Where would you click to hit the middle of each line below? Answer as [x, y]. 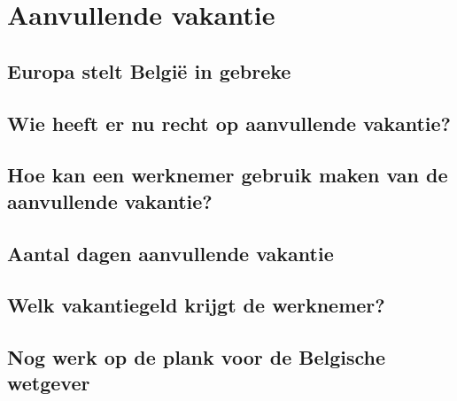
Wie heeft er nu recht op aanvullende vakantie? [229, 123]
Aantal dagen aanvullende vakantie [170, 253]
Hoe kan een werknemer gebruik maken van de [228, 175]
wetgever [49, 383]
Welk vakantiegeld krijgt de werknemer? [196, 305]
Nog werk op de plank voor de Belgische [197, 357]
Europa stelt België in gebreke [149, 70]
